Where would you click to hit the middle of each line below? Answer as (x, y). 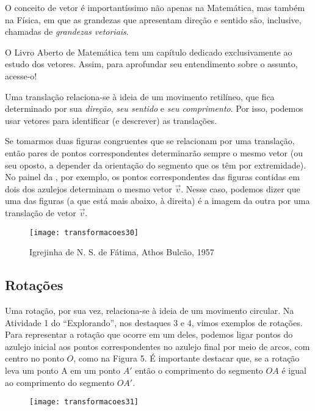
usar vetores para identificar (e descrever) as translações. (111, 120)
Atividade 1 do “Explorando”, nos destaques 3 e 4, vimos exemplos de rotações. (154, 322)
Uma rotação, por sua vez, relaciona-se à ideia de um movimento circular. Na (150, 310)
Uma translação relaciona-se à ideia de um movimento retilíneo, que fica (140, 96)
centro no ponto (34, 358)
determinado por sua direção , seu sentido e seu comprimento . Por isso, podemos (154, 108)
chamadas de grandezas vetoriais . (67, 31)
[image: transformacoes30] (84, 232)
